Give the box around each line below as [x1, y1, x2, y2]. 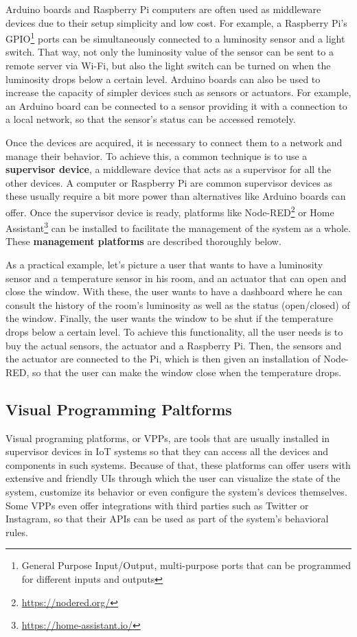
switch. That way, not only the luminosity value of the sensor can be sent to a [5, 45, 334, 59]
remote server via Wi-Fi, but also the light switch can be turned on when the [5, 58, 331, 73]
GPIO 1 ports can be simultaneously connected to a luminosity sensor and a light [5, 30, 345, 45]
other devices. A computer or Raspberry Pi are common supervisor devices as [5, 175, 332, 189]
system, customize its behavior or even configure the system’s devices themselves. [5, 484, 347, 498]
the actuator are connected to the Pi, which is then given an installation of [5, 351, 321, 366]
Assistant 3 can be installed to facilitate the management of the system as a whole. [5, 219, 351, 235]
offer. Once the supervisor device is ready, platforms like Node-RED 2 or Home [5, 202, 334, 219]
